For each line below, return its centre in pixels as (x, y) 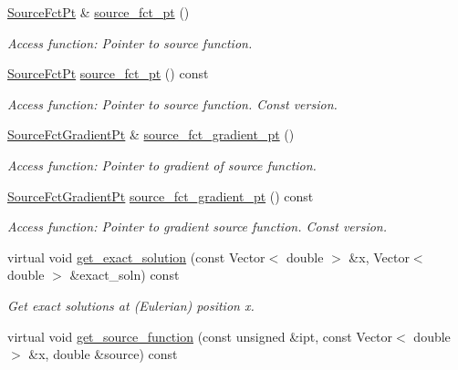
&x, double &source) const (103, 354)
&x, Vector (379, 257)
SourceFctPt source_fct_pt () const (108, 73)
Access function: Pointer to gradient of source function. (162, 164)
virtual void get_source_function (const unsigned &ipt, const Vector (200, 336)
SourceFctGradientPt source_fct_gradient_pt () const (161, 195)
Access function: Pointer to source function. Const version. (172, 103)
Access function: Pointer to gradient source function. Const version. (198, 226)
